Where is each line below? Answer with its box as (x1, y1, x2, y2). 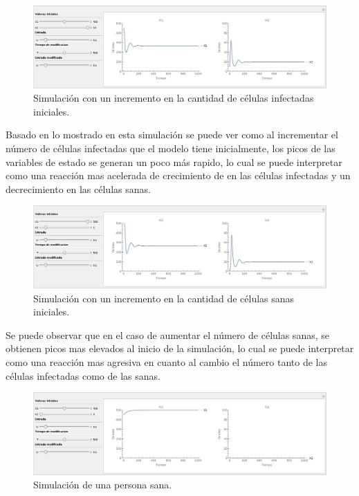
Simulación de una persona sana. (33, 477, 172, 492)
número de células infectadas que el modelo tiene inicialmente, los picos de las (6, 141, 335, 156)
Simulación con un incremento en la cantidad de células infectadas (33, 91, 314, 105)
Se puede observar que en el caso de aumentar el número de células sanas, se (6, 327, 329, 342)
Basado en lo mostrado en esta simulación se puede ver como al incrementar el (6, 127, 338, 142)
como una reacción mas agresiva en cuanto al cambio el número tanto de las (6, 355, 327, 369)
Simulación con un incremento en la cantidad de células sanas (33, 291, 295, 305)
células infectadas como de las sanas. (6, 368, 160, 383)
